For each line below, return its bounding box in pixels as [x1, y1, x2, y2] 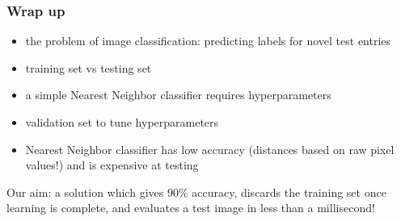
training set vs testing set [25, 59, 152, 76]
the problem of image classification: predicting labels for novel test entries [25, 32, 391, 49]
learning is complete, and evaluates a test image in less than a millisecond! [6, 199, 375, 216]
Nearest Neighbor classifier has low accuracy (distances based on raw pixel [25, 140, 395, 157]
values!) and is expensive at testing [25, 156, 199, 173]
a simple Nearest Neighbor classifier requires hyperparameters [25, 86, 331, 103]
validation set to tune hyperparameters [25, 114, 219, 130]
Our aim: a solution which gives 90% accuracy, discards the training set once [6, 183, 386, 200]
